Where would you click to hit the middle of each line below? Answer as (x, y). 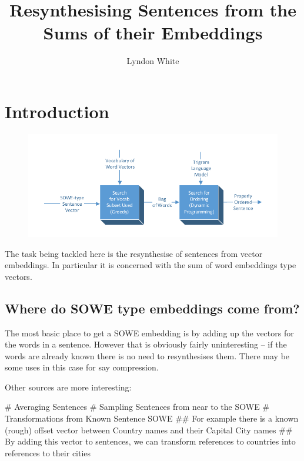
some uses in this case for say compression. (82, 367)
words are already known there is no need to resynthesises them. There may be (147, 355)
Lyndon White (153, 61)
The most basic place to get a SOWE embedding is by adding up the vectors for (149, 333)
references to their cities (48, 452)
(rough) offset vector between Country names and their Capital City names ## (149, 430)
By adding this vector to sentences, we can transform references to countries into (150, 441)
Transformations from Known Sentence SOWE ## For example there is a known (152, 418)
